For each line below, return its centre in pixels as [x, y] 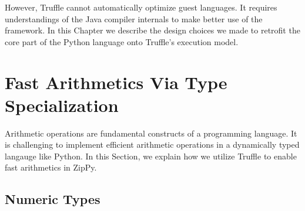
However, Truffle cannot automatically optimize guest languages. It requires [141, 7]
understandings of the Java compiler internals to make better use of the [134, 18]
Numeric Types [53, 199]
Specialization [62, 105]
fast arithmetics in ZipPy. [51, 167]
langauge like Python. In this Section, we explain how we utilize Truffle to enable [151, 156]
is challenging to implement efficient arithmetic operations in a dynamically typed [152, 144]
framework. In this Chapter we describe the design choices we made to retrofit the [152, 30]
